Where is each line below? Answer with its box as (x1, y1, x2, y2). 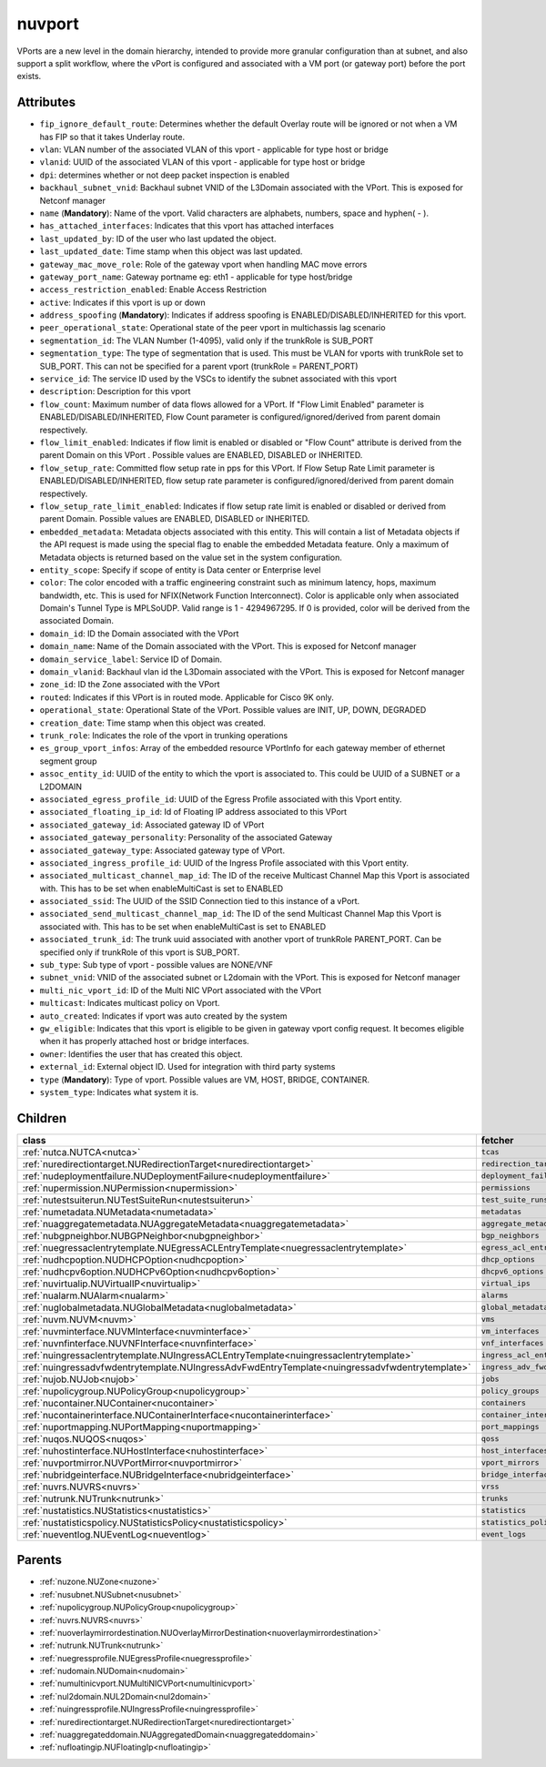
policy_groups (480, 1386, 541, 1396)
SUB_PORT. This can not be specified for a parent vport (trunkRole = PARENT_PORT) (39, 361, 359, 371)
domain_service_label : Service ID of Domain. (39, 654, 223, 665)
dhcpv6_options (480, 1266, 544, 1276)
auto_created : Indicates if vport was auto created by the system (39, 1010, 288, 1021)
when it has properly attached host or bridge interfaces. (39, 1036, 249, 1047)
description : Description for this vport (39, 386, 191, 397)
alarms (480, 1291, 509, 1301)
